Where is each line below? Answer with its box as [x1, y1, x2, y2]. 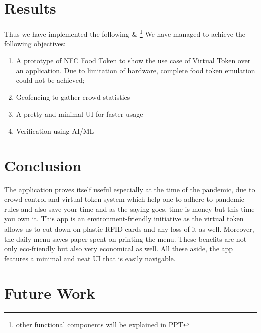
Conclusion [4, 155, 82, 175]
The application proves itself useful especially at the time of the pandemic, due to [4, 184, 255, 194]
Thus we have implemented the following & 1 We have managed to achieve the [4, 27, 246, 39]
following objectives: [4, 38, 66, 49]
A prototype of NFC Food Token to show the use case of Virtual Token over [16, 55, 251, 65]
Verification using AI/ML [16, 125, 94, 136]
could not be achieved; [16, 75, 85, 85]
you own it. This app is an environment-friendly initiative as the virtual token [4, 213, 244, 224]
